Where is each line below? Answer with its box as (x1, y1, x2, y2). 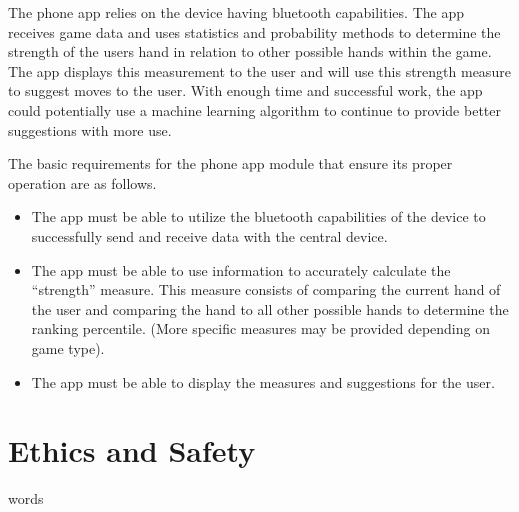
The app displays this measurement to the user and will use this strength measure (8, 60, 511, 81)
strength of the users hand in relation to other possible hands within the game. (8, 41, 492, 62)
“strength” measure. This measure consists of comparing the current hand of (31, 279, 501, 300)
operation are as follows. (8, 172, 157, 193)
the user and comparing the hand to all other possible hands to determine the (31, 298, 509, 319)
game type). (31, 337, 105, 358)
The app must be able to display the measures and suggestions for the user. (31, 371, 495, 392)
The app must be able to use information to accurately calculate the (31, 259, 451, 280)
